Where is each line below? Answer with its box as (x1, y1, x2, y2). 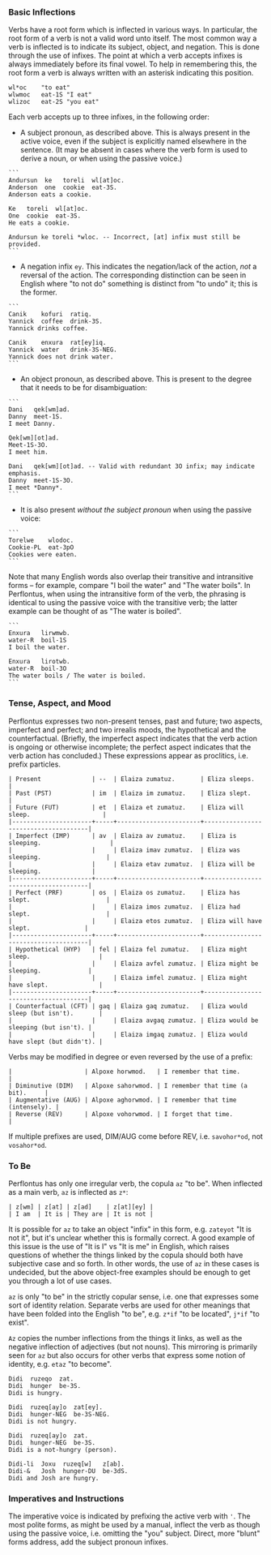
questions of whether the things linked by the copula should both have (8, 1250, 243, 1260)
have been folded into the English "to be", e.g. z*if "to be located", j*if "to (8, 1308, 260, 1318)
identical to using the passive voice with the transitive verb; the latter (8, 598, 238, 608)
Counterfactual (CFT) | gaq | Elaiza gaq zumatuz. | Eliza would (15, 1002, 248, 1010)
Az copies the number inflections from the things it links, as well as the (8, 1333, 243, 1342)
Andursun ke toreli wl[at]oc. (8, 177, 125, 185)
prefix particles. (8, 759, 61, 769)
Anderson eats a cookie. (8, 191, 92, 199)
